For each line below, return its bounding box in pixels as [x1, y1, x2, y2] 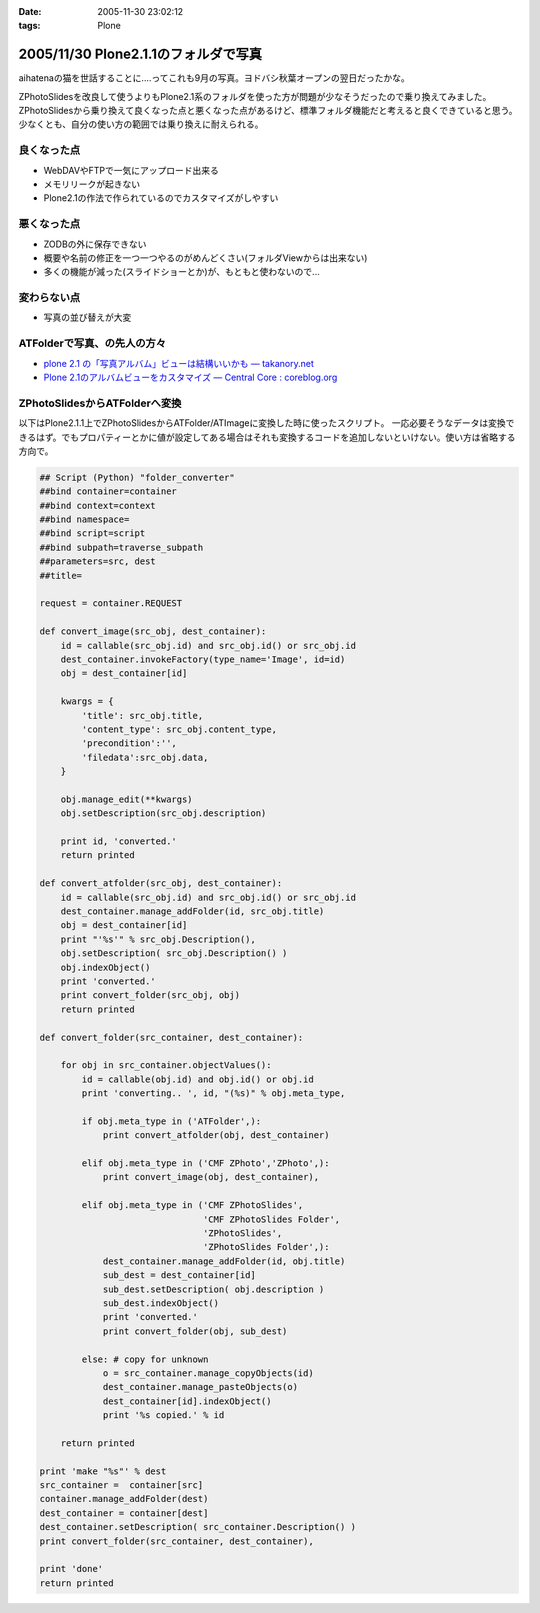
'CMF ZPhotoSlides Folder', [202, 1213, 341, 1225]
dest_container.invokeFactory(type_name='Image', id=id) [60, 653, 346, 665]
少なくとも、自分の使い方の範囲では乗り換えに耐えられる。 [18, 118, 264, 130]
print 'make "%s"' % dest [39, 1465, 167, 1477]
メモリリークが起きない [43, 178, 140, 190]
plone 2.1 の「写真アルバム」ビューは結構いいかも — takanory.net [43, 357, 314, 369]
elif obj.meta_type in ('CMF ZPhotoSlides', [81, 1200, 304, 1211]
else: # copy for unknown [81, 1353, 209, 1365]
